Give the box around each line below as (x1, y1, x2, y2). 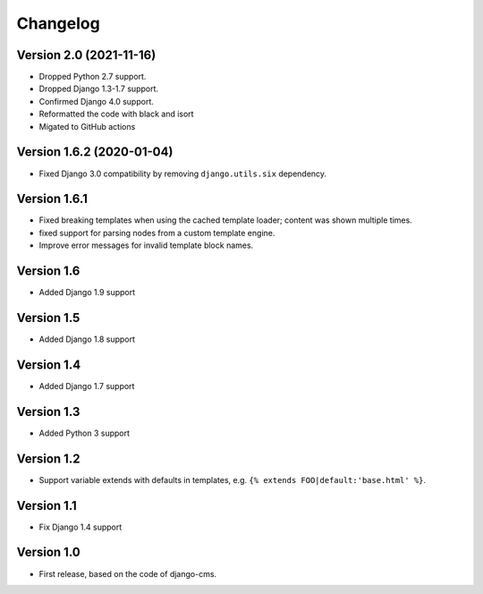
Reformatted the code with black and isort (38, 108, 194, 120)
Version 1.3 (16, 403, 80, 420)
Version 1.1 (16, 497, 78, 513)
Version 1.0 (16, 545, 80, 560)
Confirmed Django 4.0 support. (38, 96, 154, 106)
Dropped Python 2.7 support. (38, 72, 147, 82)
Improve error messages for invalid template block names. (38, 240, 254, 250)
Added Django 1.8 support (38, 334, 136, 344)
